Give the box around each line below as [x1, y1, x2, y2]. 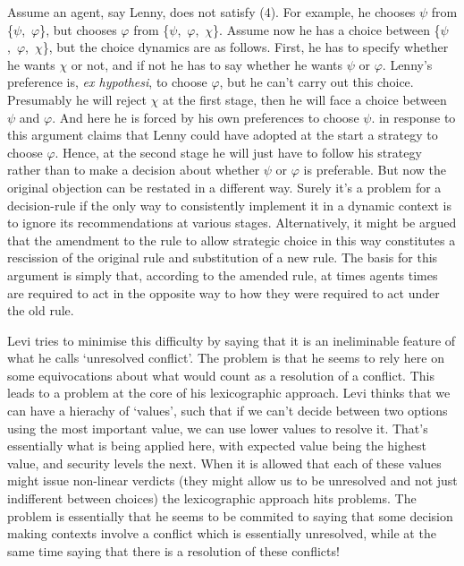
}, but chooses [39, 20, 117, 39]
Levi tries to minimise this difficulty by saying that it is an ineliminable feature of [7, 330, 456, 349]
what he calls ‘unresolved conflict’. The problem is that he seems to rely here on [7, 348, 444, 367]
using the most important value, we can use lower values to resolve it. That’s [7, 418, 428, 437]
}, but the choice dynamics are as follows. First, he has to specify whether [42, 38, 449, 56]
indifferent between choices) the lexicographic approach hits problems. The [7, 489, 417, 508]
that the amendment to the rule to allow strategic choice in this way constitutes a [7, 230, 456, 249]
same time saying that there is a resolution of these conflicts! [7, 541, 340, 560]
